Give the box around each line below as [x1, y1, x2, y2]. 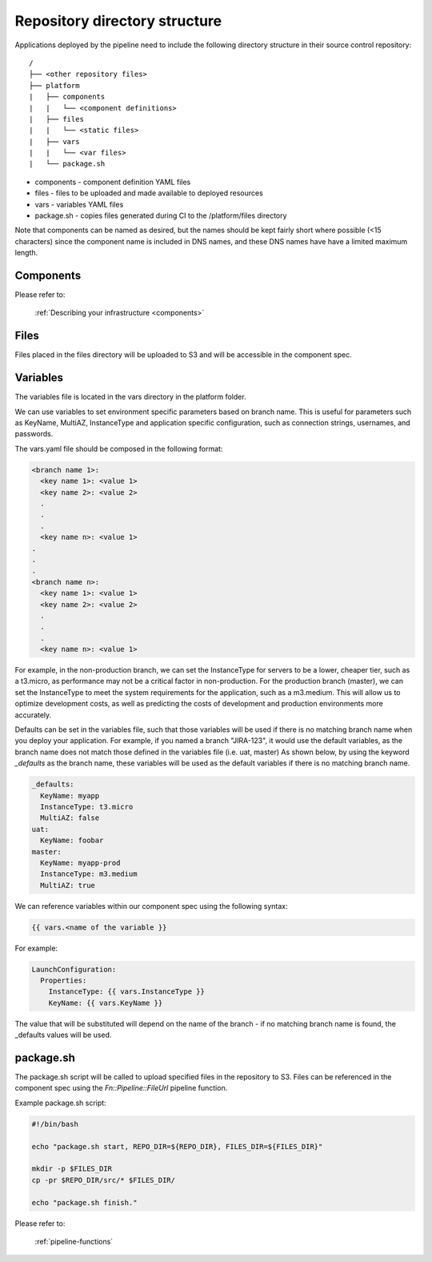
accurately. [14, 709, 52, 720]
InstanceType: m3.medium [40, 870, 138, 878]
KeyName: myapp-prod [40, 858, 121, 867]
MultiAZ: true [40, 881, 96, 890]
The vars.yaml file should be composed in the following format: [14, 444, 223, 453]
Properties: [40, 976, 87, 985]
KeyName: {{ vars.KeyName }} [48, 998, 163, 1007]
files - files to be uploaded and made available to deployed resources [34, 188, 263, 198]
